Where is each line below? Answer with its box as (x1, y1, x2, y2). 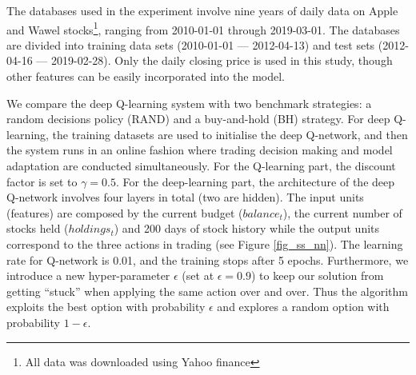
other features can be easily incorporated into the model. (6, 68, 285, 85)
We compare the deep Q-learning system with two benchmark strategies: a (6, 94, 372, 111)
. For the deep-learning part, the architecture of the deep (115, 173, 395, 189)
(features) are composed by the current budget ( (6, 204, 243, 221)
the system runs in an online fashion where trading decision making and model (6, 142, 393, 158)
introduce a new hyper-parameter (6, 267, 170, 284)
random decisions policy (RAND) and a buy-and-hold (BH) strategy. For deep (6, 110, 390, 127)
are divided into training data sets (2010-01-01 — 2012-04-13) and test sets (6, 36, 375, 53)
